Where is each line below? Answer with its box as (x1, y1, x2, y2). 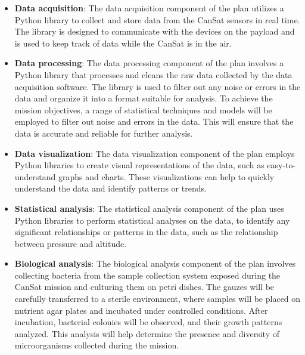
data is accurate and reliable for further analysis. (14, 126, 193, 139)
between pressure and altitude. (14, 237, 127, 249)
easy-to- (267, 159, 296, 171)
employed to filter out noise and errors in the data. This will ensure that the (14, 115, 294, 128)
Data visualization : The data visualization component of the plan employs (14, 147, 295, 159)
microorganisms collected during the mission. (14, 339, 179, 351)
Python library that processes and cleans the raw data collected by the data (14, 68, 292, 81)
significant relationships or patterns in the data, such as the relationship (14, 226, 278, 238)
